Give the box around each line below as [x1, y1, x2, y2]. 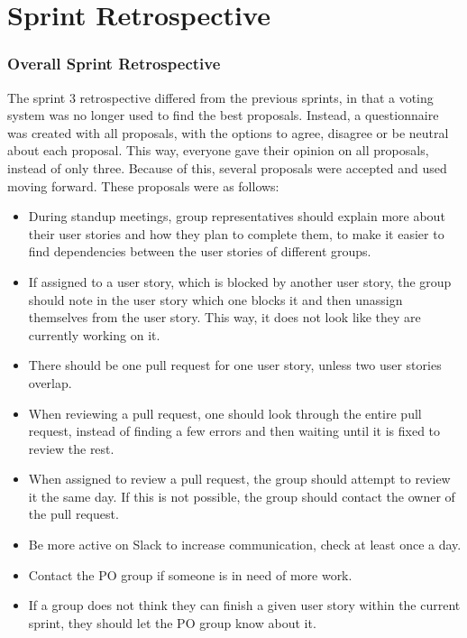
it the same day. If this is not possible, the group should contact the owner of [28, 486, 455, 505]
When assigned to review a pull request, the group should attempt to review [28, 469, 451, 488]
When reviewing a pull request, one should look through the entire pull [28, 403, 422, 422]
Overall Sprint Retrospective [7, 52, 221, 75]
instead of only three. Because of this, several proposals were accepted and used [7, 158, 447, 177]
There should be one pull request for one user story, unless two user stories [28, 356, 442, 374]
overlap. [28, 373, 72, 392]
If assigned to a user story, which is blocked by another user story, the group [28, 272, 452, 291]
